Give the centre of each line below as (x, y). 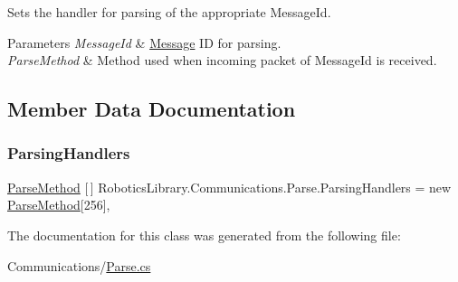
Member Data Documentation (152, 109)
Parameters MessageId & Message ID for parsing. (144, 42)
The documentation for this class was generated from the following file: (204, 235)
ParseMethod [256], (59, 205)
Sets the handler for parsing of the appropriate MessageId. (169, 12)
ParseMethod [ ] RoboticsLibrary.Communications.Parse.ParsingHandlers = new (229, 187)
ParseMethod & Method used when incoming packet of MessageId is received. (222, 60)
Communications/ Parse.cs (79, 265)
